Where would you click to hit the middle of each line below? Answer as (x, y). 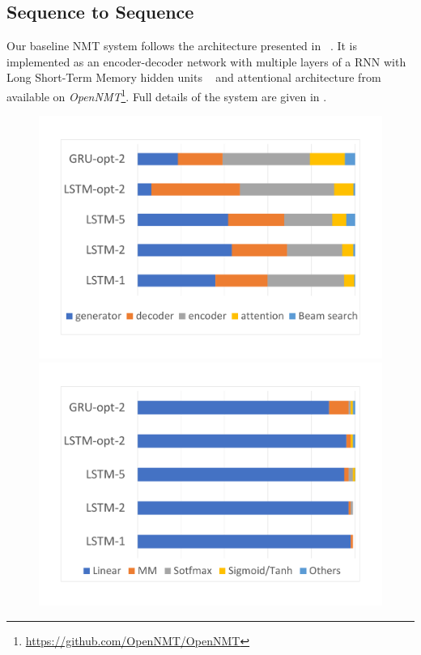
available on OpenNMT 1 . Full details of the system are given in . (167, 95)
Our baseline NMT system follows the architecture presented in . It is (182, 46)
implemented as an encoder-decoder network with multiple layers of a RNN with (206, 61)
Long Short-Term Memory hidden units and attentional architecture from (194, 77)
